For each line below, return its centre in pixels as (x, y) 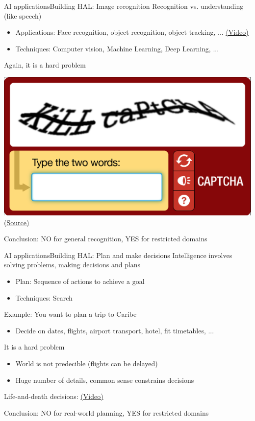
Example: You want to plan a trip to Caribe (70, 314)
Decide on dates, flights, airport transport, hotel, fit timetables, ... (115, 330)
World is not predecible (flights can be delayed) (87, 363)
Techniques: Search (44, 297)
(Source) (17, 222)
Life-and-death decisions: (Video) (54, 396)
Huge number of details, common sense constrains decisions (105, 380)
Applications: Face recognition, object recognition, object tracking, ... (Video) (132, 32)
